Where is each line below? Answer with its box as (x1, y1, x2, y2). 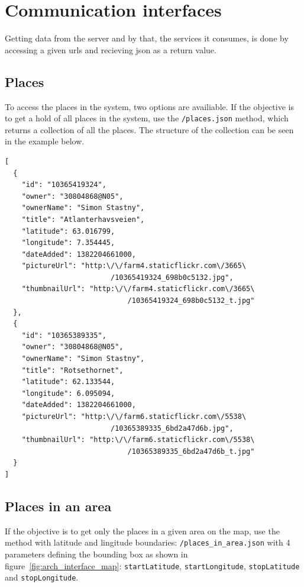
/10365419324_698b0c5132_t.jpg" (127, 296, 255, 305)
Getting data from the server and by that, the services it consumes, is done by (5, 32, 289, 44)
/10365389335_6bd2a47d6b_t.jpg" (127, 447, 255, 456)
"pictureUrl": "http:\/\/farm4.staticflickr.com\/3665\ (21, 262, 247, 270)
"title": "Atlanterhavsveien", (21, 215, 145, 224)
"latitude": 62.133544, (21, 378, 115, 386)
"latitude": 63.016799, (21, 227, 115, 236)
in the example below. (5, 135, 85, 147)
